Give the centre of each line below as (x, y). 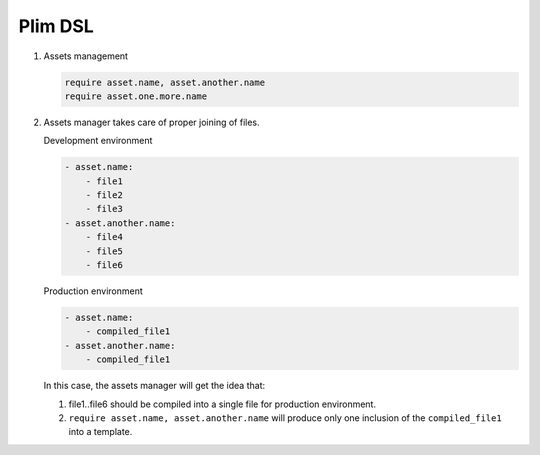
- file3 (104, 209)
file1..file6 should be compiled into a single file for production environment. (222, 404)
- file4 (104, 237)
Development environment (98, 141)
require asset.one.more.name (136, 96)
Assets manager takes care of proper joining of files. (151, 122)
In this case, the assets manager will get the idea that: (154, 386)
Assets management (86, 56)
